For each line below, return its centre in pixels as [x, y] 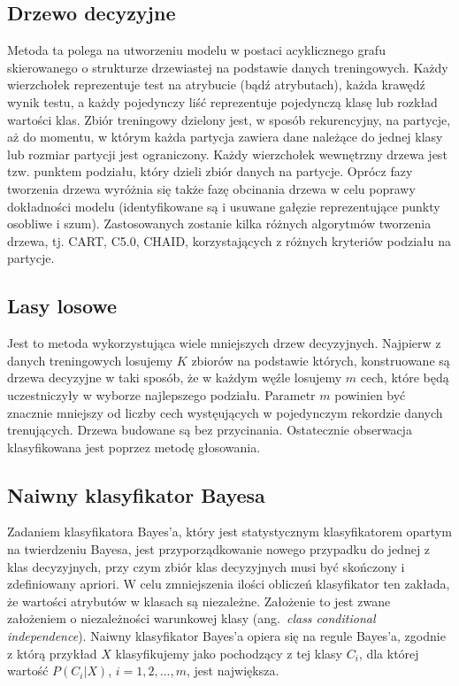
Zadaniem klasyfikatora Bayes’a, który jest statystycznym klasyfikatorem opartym [229, 532]
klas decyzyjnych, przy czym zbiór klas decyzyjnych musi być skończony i [206, 566]
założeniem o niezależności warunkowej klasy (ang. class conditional [191, 618]
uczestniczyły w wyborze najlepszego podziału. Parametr [161, 394]
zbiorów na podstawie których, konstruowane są [321, 360]
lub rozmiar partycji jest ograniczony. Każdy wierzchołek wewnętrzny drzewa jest [227, 154]
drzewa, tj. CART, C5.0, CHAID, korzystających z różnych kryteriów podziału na [229, 240]
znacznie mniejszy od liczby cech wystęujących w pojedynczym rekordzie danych [225, 412]
